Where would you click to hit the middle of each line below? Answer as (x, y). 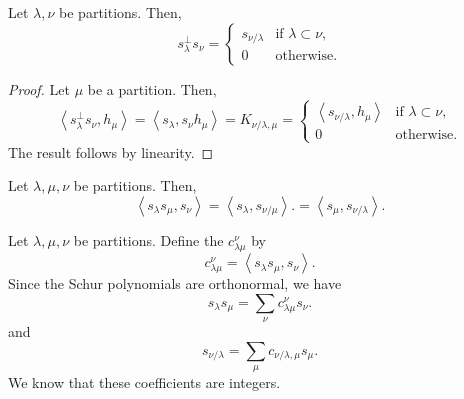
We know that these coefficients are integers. (144, 382)
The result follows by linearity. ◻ (111, 151)
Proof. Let (39, 88)
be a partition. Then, (152, 88)
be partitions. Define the (148, 239)
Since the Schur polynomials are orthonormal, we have (175, 283)
